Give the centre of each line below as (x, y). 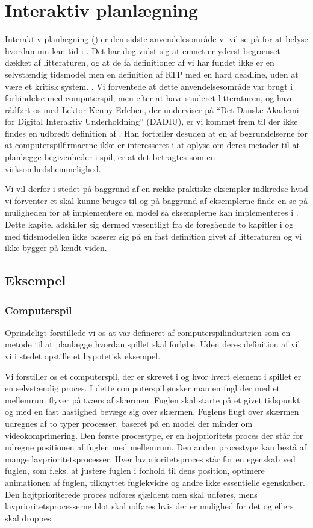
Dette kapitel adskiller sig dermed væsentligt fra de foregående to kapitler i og (149, 224)
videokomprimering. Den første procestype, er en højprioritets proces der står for (154, 435)
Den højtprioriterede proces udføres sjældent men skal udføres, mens (131, 494)
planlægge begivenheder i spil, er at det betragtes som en (110, 157)
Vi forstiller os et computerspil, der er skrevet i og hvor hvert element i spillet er (153, 376)
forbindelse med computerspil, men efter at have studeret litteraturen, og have (149, 98)
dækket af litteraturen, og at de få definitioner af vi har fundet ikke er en (140, 62)
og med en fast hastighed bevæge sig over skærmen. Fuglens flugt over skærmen (152, 412)
